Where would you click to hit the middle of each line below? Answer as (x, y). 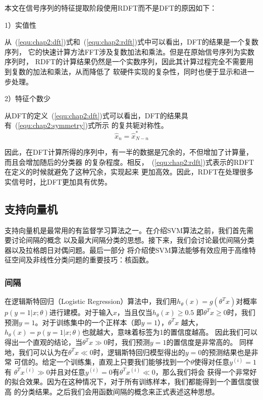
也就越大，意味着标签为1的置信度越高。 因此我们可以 (170, 332)
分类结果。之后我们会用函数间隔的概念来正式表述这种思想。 (120, 392)
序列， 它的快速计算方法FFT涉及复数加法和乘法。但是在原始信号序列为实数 (130, 51)
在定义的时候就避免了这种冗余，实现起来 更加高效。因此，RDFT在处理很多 (129, 172)
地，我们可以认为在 (36, 352)
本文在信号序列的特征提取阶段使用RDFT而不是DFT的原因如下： (111, 8)
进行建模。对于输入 (81, 312)
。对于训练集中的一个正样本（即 (88, 322)
